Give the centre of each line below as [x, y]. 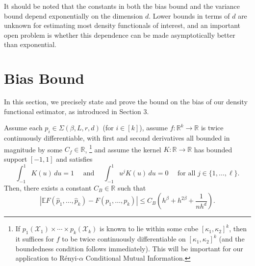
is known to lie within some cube [149, 229]
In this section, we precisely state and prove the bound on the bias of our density [126, 102]
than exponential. [30, 44]
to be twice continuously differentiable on [124, 239]
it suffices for [35, 239]
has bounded [213, 149]
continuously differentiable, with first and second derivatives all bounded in [117, 138]
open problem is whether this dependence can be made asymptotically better [120, 35]
